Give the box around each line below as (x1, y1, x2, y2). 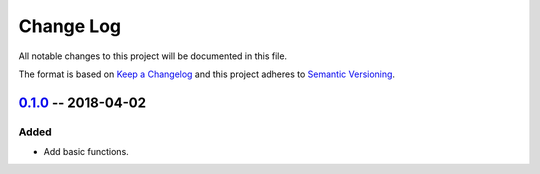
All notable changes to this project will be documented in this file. (18, 50, 288, 62)
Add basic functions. (43, 146, 129, 158)
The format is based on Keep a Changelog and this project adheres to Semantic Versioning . (18, 68, 395, 80)
